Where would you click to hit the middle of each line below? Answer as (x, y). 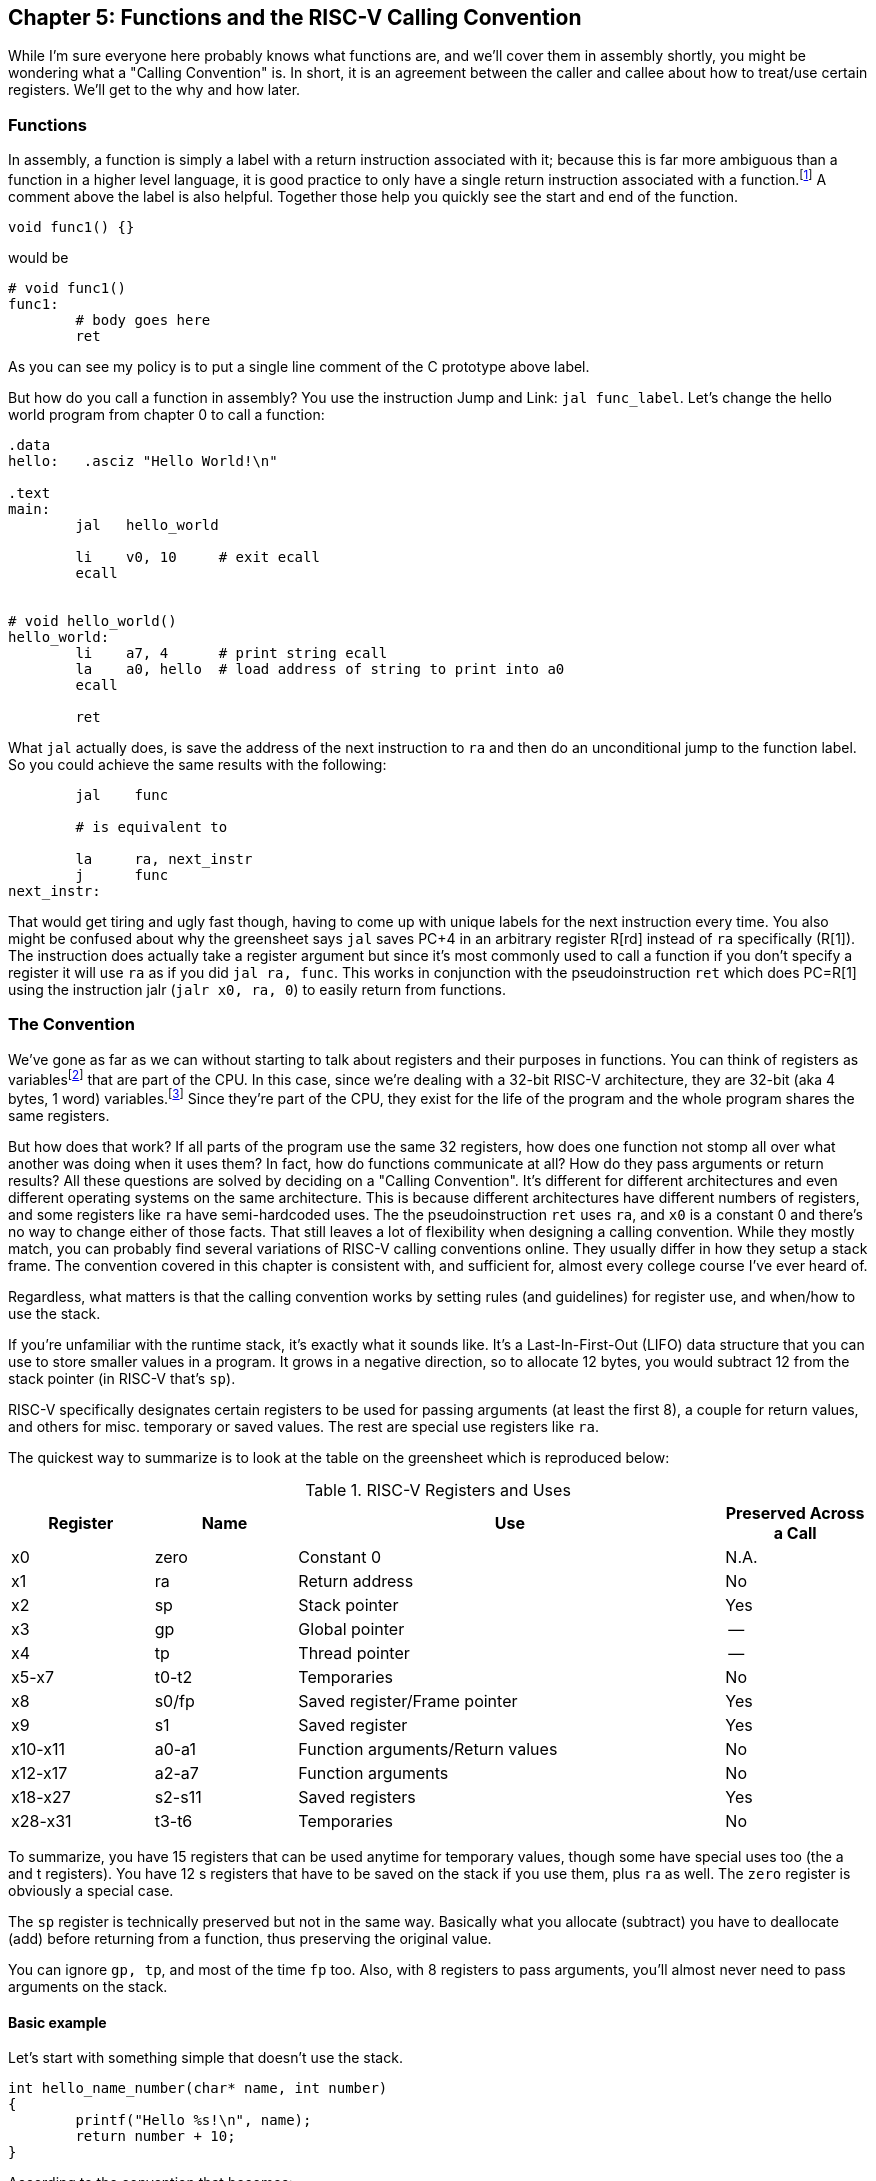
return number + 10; (155, 2136)
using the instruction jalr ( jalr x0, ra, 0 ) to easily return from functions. (257, 989)
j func (122, 874)
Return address (356, 1580)
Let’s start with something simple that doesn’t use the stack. (205, 2058)
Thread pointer (354, 1652)
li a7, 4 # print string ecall (231, 652)
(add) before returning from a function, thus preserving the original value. (250, 1938)
